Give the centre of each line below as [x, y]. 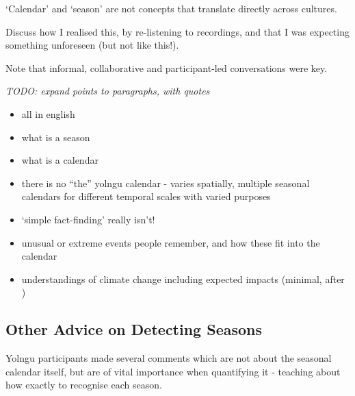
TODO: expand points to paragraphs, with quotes [108, 91]
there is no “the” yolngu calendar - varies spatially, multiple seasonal [166, 183]
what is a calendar [60, 160]
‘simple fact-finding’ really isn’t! [88, 219]
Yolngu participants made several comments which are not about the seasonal [169, 358]
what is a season [56, 137]
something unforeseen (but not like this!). [92, 45]
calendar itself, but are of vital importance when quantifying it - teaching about [173, 371]
